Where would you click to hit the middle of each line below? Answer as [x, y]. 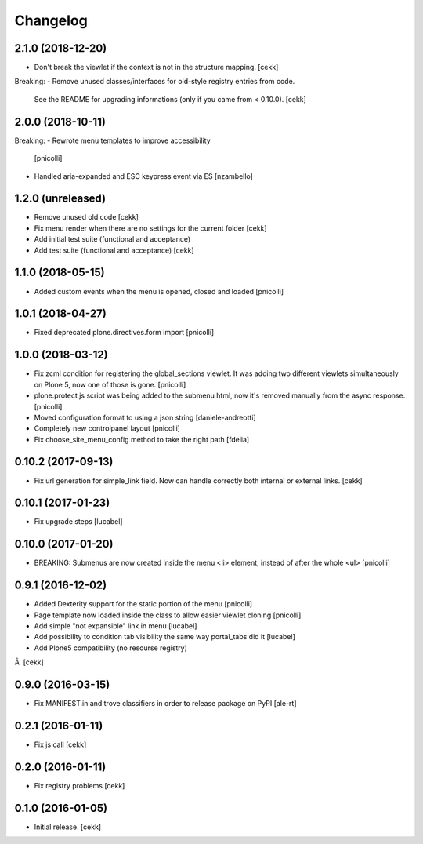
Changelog [51, 20]
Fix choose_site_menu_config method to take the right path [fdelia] [142, 439]
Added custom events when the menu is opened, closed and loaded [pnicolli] [159, 291]
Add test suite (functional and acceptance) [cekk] [114, 250]
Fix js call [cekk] [60, 744]
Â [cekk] [29, 662]
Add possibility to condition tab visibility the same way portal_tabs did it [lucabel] [164, 637]
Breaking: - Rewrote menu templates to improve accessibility [112, 140]
